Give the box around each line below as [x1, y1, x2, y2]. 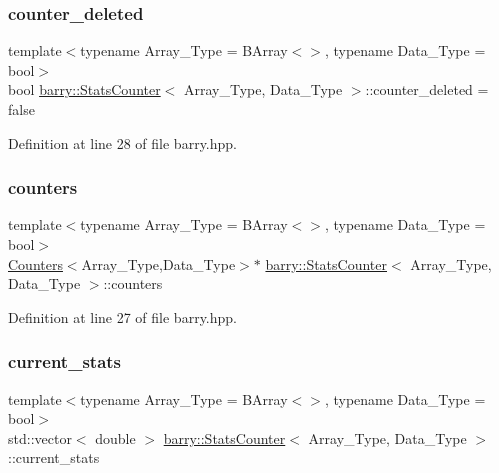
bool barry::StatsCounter [8, 79, 161, 100]
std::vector [8, 427, 72, 448]
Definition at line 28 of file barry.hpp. [8, 132, 237, 153]
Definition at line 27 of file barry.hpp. [8, 306, 237, 327]
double [95, 427, 136, 448]
